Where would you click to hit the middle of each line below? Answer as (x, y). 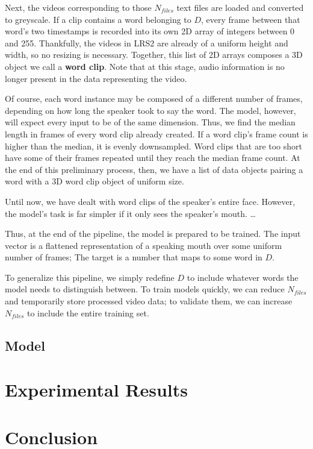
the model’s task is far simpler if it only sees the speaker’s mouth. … (130, 213)
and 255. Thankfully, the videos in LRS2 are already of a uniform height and (147, 42)
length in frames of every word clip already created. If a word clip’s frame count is (156, 133)
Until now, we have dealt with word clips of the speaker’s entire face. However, (150, 201)
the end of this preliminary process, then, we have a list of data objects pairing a (154, 169)
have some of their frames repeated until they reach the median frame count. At (153, 158)
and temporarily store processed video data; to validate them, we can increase (149, 301)
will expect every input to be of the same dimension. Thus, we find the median (150, 122)
